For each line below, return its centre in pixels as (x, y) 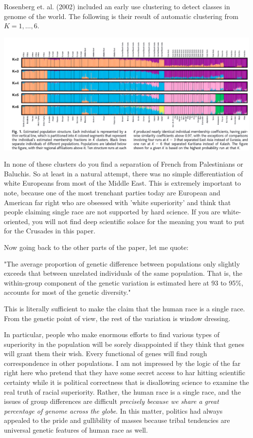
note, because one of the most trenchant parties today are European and (112, 192)
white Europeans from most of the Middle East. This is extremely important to (123, 183)
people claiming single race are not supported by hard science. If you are (112, 212)
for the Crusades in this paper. (50, 231)
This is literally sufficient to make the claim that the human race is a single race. (125, 308)
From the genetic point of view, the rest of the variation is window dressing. (117, 318)
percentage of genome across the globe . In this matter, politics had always (113, 410)
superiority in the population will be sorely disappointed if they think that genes (124, 344)
